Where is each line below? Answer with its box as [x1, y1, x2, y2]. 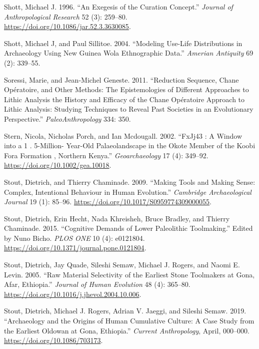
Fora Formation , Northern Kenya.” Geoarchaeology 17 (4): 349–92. [4, 150, 208, 160]
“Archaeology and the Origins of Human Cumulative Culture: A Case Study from [4, 315, 254, 326]
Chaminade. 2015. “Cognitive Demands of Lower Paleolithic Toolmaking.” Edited [4, 223, 253, 233]
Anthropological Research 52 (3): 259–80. [4, 11, 127, 22]
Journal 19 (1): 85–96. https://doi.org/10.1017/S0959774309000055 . [4, 196, 211, 207]
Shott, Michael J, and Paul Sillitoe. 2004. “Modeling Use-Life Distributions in [4, 38, 242, 48]
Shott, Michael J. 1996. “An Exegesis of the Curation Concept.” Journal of [4, 2, 233, 12]
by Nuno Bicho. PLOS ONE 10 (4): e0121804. [4, 232, 145, 243]
